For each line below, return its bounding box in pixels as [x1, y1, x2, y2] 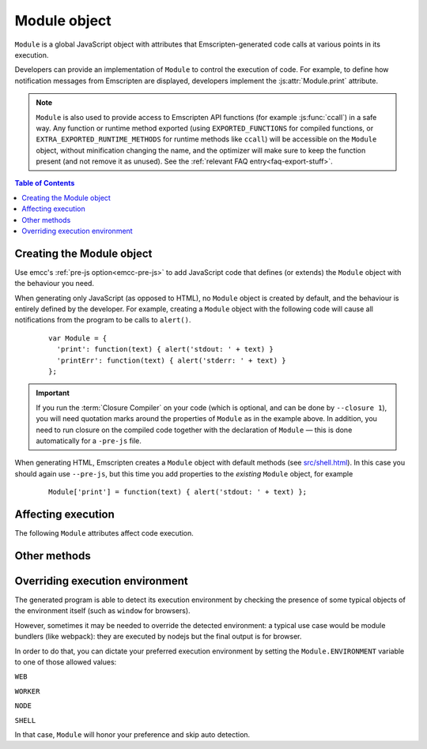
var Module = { [48, 333, 108, 343]
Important [36, 388, 70, 398]
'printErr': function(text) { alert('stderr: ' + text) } [56, 356, 286, 365]
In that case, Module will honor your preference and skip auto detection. [14, 729, 251, 739]
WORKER [14, 687, 40, 695]
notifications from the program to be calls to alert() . [14, 315, 191, 325]
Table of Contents [14, 179, 75, 188]
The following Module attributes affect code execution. [14, 529, 194, 538]
